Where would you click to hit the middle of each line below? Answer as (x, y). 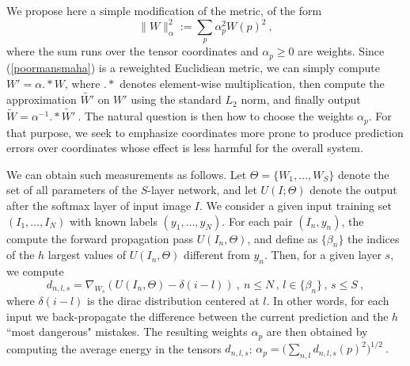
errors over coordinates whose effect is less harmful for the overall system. (185, 148)
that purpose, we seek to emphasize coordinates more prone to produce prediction (205, 132)
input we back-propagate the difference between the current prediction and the (197, 316)
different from (217, 255)
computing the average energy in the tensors (114, 348)
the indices (374, 238)
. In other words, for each (328, 300)
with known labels (114, 221)
